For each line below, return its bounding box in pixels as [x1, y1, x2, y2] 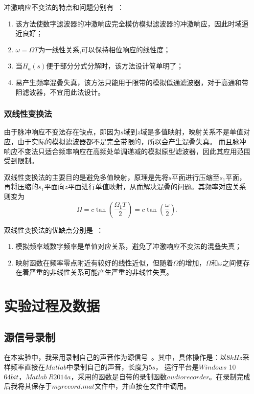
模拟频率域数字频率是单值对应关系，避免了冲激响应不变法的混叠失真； [15, 241, 242, 251]
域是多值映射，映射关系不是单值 [140, 127, 244, 137]
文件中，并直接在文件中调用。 [94, 381, 191, 391]
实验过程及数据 [4, 296, 100, 316]
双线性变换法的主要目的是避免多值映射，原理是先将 [4, 172, 168, 182]
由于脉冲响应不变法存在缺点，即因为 [4, 127, 120, 137]
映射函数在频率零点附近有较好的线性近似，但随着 [15, 257, 173, 267]
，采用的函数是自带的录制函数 [70, 371, 167, 381]
